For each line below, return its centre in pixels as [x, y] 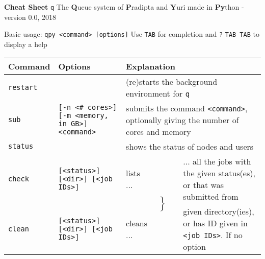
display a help [26, 44]
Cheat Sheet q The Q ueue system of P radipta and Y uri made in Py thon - [124, 7]
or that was [204, 184]
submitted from [211, 196]
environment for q [158, 93]
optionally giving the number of [182, 120]
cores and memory [158, 131]
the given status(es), [219, 173]
